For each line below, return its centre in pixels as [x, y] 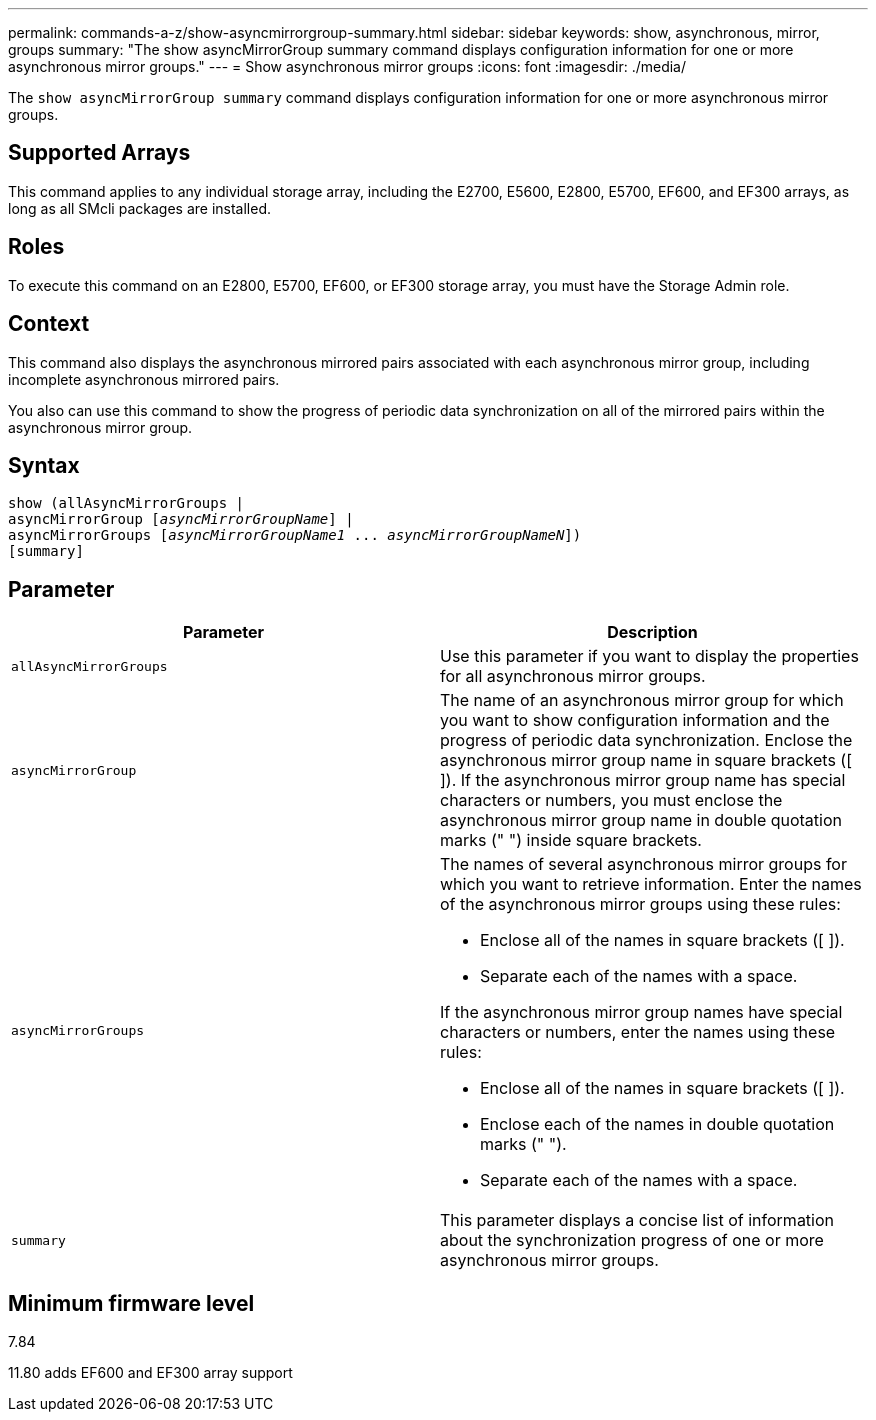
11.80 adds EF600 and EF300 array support [150, 1373]
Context [49, 324]
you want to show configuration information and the [635, 720]
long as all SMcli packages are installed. [139, 208]
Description [652, 632]
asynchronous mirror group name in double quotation [641, 820]
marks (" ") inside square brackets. [571, 840]
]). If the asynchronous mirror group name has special [643, 780]
